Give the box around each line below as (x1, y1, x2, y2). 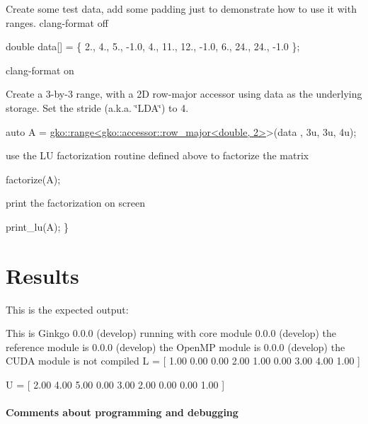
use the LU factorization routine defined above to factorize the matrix (6, 148, 309, 163)
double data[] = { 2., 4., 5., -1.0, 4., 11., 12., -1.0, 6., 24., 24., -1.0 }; (6, 39, 300, 54)
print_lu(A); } (6, 219, 69, 234)
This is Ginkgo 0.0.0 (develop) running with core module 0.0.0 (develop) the (6, 326, 337, 340)
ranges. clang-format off (6, 15, 108, 30)
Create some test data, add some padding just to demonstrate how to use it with (6, 1, 357, 16)
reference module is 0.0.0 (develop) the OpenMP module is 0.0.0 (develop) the (6, 339, 345, 354)
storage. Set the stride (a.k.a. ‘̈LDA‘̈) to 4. (6, 100, 189, 115)
